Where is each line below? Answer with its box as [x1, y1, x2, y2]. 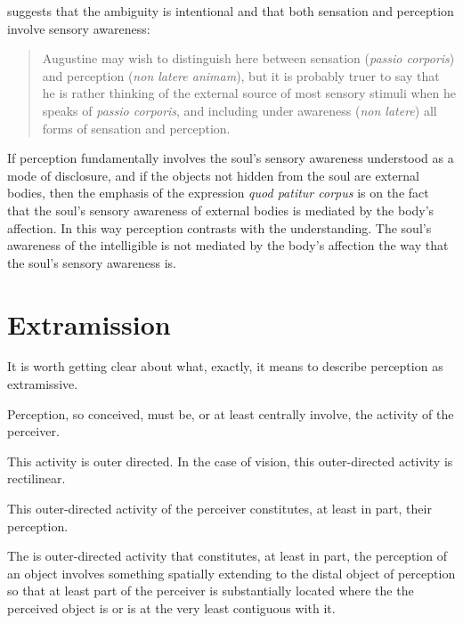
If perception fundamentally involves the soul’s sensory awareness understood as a [7, 149, 454, 167]
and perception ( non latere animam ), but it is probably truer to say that [42, 66, 440, 85]
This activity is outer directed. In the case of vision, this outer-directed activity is [7, 451, 453, 470]
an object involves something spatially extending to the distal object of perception [7, 563, 456, 582]
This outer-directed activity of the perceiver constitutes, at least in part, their [7, 499, 432, 517]
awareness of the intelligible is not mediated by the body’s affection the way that [7, 236, 449, 255]
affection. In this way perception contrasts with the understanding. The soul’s [7, 218, 432, 237]
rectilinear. [7, 469, 66, 488]
